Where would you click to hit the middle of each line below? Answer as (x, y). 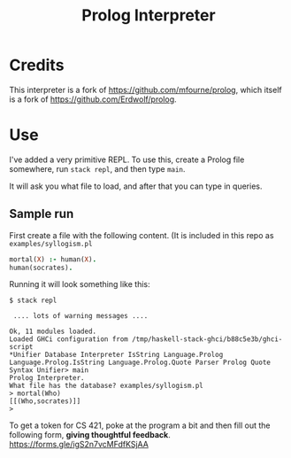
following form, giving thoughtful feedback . (90, 435)
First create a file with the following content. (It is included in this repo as (142, 235)
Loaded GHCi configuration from (69, 339)
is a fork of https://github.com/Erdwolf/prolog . (93, 99)
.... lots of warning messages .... (80, 316)
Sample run (42, 214)
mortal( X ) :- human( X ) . (53, 259)
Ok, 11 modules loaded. (53, 332)
